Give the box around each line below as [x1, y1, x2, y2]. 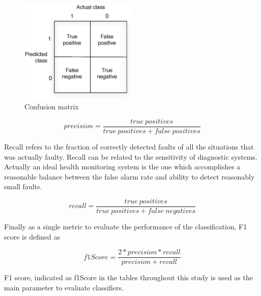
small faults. [4, 181, 42, 192]
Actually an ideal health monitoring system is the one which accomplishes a [4, 161, 241, 172]
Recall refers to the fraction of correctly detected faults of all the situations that [4, 141, 254, 152]
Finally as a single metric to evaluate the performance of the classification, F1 [4, 221, 247, 231]
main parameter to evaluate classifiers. [4, 282, 124, 292]
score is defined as [4, 231, 60, 242]
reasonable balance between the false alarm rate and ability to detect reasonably [4, 171, 255, 182]
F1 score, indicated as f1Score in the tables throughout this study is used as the [4, 272, 253, 283]
